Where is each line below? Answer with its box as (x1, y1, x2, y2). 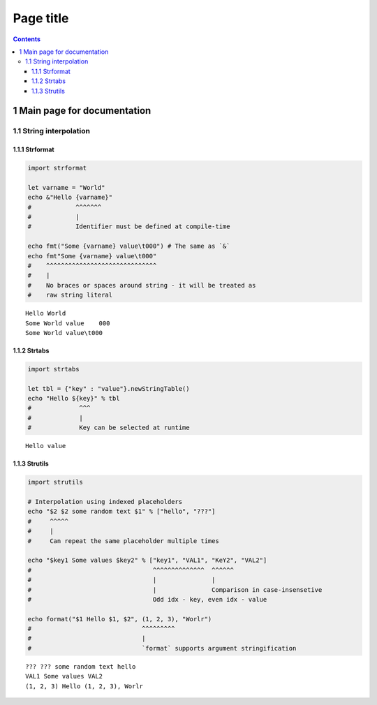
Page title (13, 10, 69, 26)
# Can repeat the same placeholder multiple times (27, 537, 219, 544)
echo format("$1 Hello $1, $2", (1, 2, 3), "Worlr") (27, 615, 212, 623)
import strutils (27, 478, 84, 487)
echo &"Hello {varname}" (27, 193, 113, 202)
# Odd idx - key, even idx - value (27, 595, 267, 603)
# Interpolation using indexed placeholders (27, 498, 183, 505)
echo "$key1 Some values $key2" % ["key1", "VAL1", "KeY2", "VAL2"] (27, 556, 267, 565)
